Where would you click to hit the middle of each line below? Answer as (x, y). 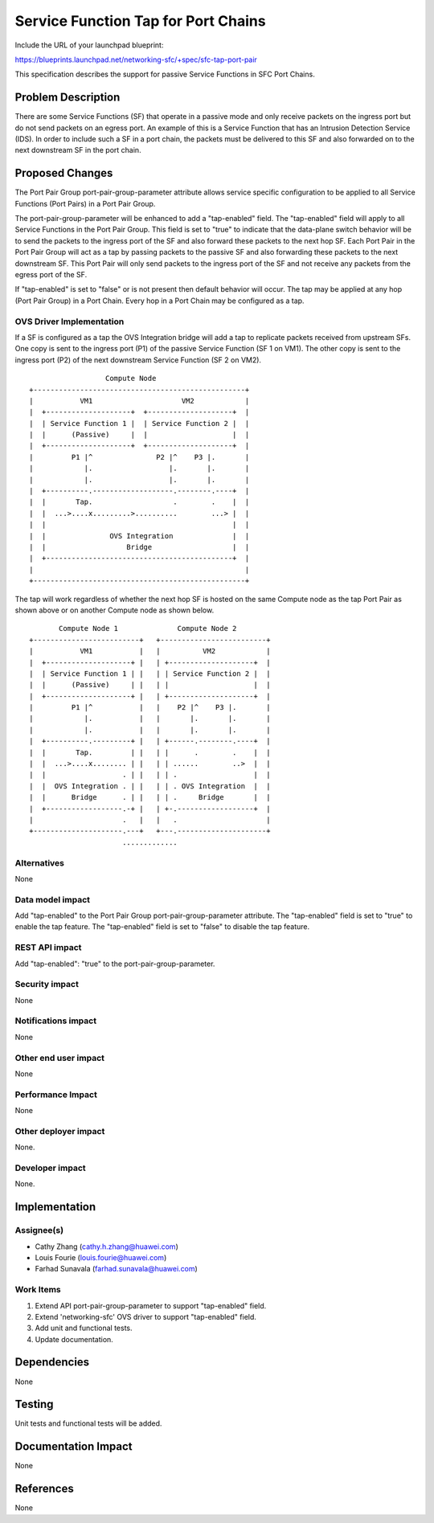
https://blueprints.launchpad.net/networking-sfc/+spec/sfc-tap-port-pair (136, 59)
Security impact (47, 985)
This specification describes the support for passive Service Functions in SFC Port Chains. (165, 74)
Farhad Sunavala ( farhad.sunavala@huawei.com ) (117, 1269)
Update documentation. (74, 1339)
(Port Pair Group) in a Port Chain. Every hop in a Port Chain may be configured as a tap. (160, 301)
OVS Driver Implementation (70, 321)
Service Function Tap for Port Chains (140, 21)
